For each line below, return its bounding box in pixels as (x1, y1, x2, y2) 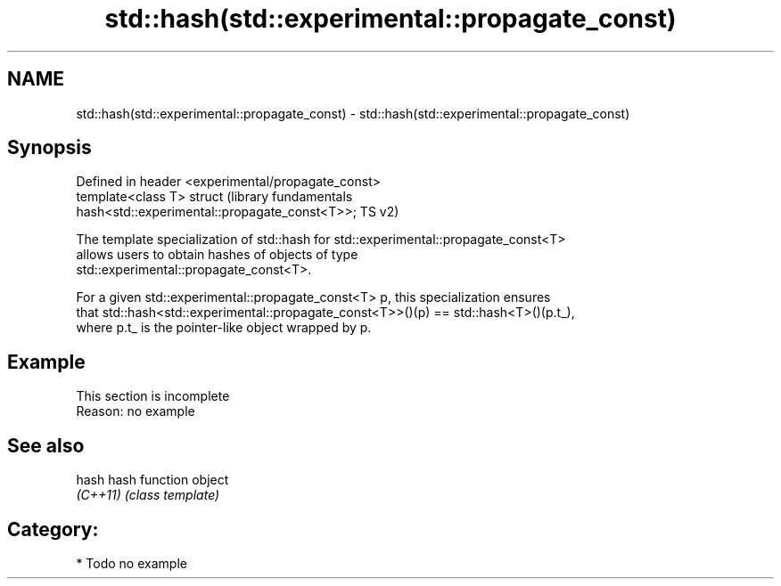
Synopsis (7, 136, 92, 159)
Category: (7, 517, 99, 541)
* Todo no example (76, 555, 187, 571)
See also (7, 434, 85, 457)
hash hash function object (76, 472, 229, 488)
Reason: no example (76, 403, 195, 419)
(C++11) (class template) (76, 487, 220, 503)
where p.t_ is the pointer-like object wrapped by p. (76, 320, 372, 336)
